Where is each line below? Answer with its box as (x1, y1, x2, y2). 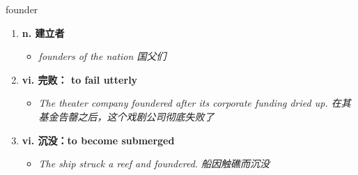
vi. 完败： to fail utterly (22, 72, 138, 86)
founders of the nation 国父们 (38, 49, 166, 63)
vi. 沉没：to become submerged (22, 132, 175, 147)
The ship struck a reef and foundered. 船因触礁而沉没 (38, 156, 270, 171)
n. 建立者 (22, 25, 65, 40)
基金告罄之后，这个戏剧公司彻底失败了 (38, 109, 215, 123)
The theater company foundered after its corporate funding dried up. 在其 (38, 96, 351, 110)
